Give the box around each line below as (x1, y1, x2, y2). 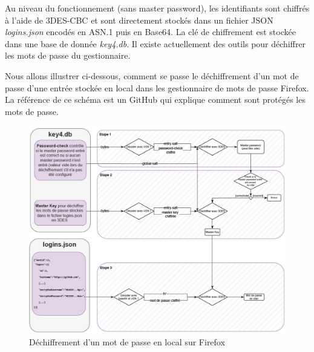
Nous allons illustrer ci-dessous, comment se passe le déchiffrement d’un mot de (5, 69, 299, 82)
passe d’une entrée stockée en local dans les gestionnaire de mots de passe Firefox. (5, 81, 309, 94)
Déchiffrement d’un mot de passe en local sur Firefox (29, 335, 225, 348)
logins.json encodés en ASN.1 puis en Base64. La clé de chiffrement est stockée (5, 25, 296, 38)
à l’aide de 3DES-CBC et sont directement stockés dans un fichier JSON (5, 13, 273, 26)
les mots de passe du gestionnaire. (5, 49, 131, 62)
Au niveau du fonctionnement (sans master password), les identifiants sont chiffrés (5, 2, 310, 14)
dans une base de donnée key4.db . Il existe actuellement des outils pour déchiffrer (5, 37, 306, 50)
